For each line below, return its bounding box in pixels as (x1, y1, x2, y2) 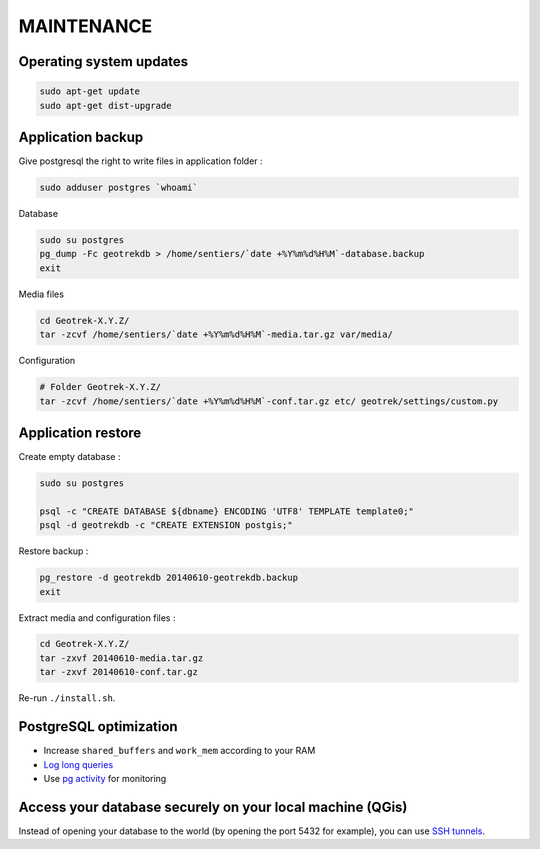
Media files (18, 288, 65, 300)
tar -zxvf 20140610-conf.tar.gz (39, 666, 199, 678)
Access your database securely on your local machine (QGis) (18, 798, 408, 815)
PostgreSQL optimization (18, 718, 179, 735)
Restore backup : (18, 545, 89, 557)
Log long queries (43, 758, 114, 770)
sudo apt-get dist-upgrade (39, 100, 172, 111)
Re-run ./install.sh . (18, 692, 116, 704)
